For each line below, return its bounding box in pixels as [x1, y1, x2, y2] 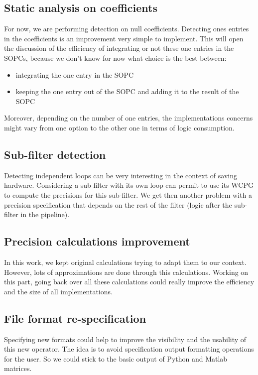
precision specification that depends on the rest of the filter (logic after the [4, 199, 232, 210]
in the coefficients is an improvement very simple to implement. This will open [4, 33, 244, 43]
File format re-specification [4, 310, 146, 326]
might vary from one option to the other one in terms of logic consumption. [4, 122, 235, 132]
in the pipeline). [20, 209, 70, 220]
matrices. [4, 363, 32, 374]
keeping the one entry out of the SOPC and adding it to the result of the [15, 86, 239, 97]
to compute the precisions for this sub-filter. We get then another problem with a [4, 189, 252, 200]
